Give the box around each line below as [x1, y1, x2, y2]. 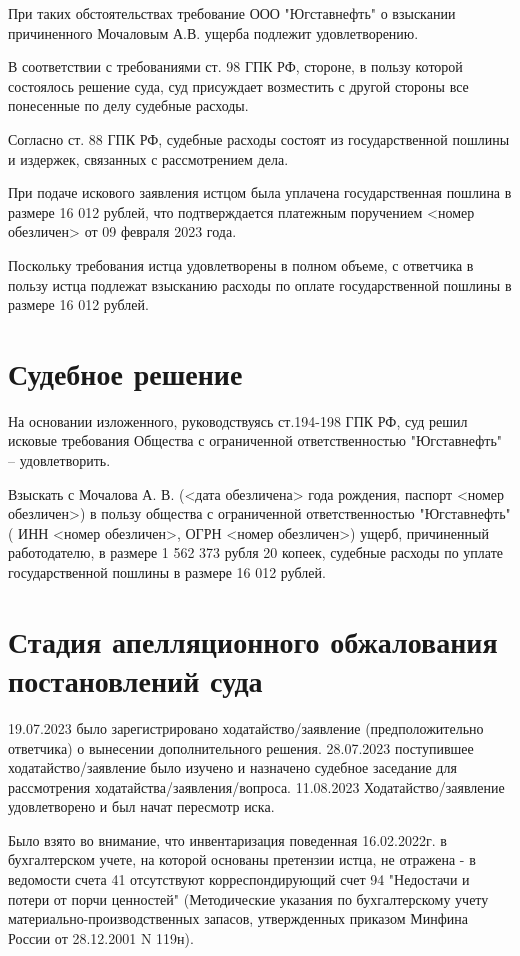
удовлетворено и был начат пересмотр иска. [8, 796, 275, 817]
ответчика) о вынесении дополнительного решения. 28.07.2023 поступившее [8, 737, 474, 758]
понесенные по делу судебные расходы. [8, 95, 249, 116]
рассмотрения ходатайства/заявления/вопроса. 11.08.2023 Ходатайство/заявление [8, 776, 505, 797]
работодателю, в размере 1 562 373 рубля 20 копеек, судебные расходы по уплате [8, 542, 503, 563]
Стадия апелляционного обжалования [8, 620, 498, 661]
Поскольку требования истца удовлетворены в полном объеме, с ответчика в [8, 254, 474, 275]
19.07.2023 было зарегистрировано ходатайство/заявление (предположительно [8, 717, 484, 738]
